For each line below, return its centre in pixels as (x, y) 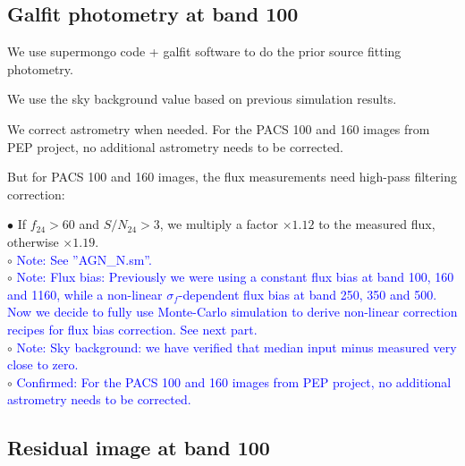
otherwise (33, 241)
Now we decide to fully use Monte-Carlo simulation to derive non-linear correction (232, 312)
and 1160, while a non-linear (85, 294)
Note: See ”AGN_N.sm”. (84, 259)
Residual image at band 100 (139, 448)
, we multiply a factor (219, 224)
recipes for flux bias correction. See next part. (132, 329)
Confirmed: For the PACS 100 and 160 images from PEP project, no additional (234, 381)
